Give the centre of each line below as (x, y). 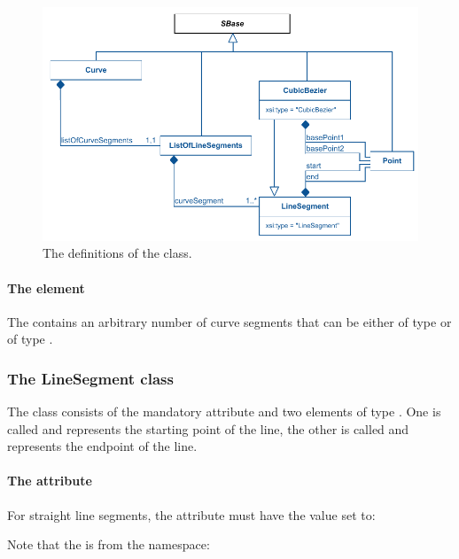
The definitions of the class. (117, 253)
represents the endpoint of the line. (102, 446)
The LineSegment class (90, 378)
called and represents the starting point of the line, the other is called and (208, 428)
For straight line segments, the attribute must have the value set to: (191, 514)
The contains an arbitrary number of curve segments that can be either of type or (229, 321)
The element (46, 287)
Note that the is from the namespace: (109, 544)
